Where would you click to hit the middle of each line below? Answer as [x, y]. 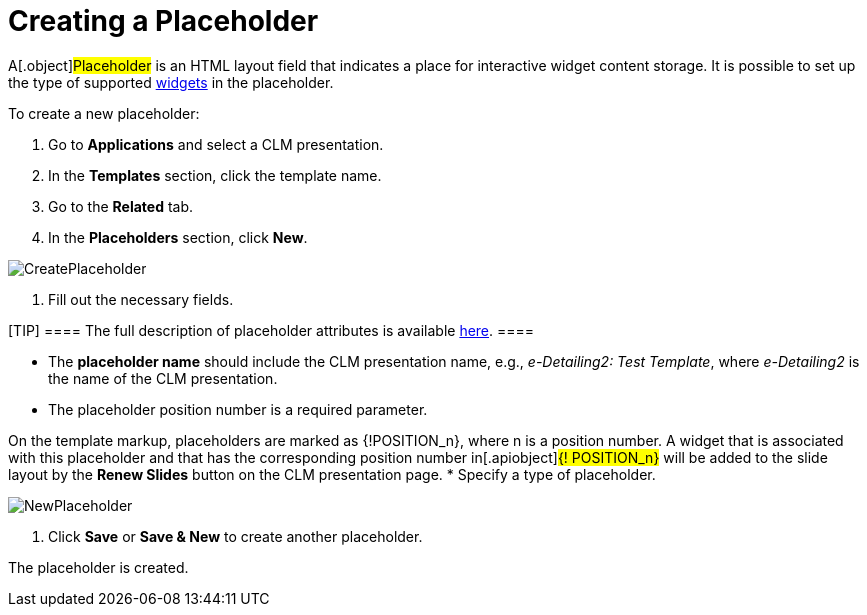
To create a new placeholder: [104, 113]
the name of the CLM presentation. [163, 378]
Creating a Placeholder [163, 21]
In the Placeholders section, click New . [178, 237]
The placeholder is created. [98, 567]
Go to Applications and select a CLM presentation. [216, 144]
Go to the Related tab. [121, 206]
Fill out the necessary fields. [141, 299]
